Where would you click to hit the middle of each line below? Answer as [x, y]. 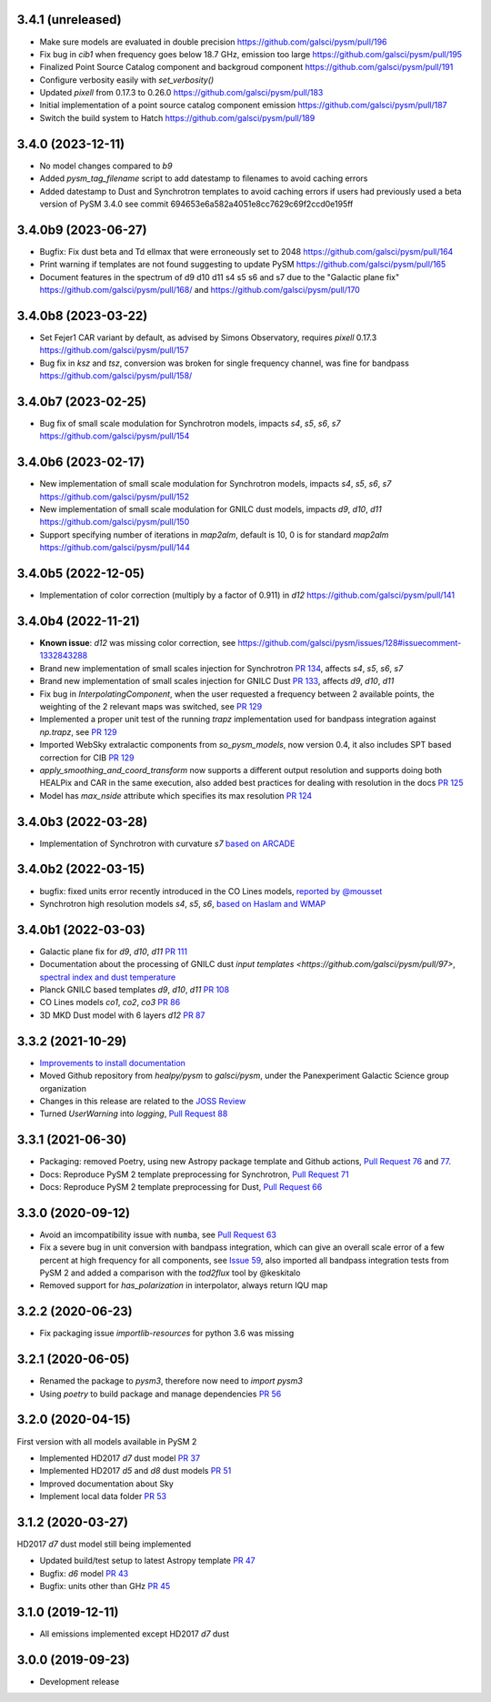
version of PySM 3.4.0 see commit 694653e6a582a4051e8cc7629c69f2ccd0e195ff [196, 204]
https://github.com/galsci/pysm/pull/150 [115, 522]
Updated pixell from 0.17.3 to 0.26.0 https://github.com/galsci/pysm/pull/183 [181, 93]
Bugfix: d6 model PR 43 [84, 1573]
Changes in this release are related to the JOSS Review [143, 1101]
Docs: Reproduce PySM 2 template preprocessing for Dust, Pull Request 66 [181, 1186]
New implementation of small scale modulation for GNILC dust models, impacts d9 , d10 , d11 [210, 509]
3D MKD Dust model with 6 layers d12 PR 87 [122, 1015]
